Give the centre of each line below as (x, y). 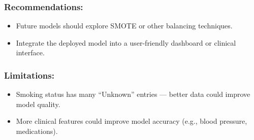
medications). (37, 131)
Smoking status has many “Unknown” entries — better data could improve (133, 94)
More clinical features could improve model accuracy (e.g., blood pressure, (132, 121)
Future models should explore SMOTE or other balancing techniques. (124, 26)
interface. (30, 52)
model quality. (38, 104)
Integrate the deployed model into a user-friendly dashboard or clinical (126, 42)
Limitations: (29, 75)
